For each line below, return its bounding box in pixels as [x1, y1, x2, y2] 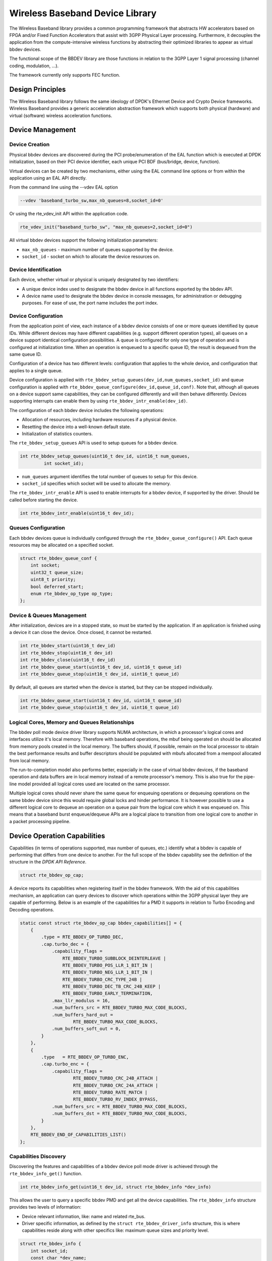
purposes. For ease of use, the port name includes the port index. [22, 300, 159, 306]
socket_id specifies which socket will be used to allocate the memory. [22, 481, 171, 487]
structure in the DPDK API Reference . [9, 859, 87, 865]
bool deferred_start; [30, 584, 84, 590]
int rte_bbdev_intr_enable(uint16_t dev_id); [20, 510, 134, 516]
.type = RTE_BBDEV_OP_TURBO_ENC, [41, 1054, 129, 1060]
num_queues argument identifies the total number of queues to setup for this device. [22, 473, 198, 479]
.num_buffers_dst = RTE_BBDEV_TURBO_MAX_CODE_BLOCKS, [51, 1111, 187, 1117]
